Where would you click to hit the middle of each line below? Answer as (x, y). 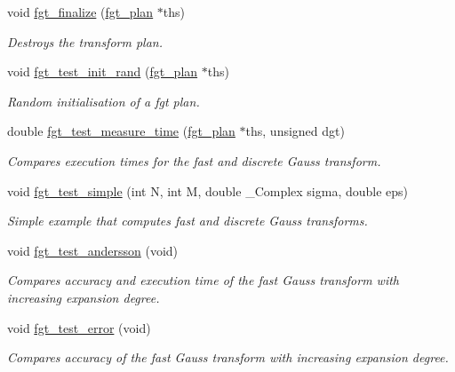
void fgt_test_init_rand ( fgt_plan (103, 71)
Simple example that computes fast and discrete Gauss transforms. (188, 221)
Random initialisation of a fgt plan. (104, 101)
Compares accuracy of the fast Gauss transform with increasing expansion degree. (228, 357)
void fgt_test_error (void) (79, 327)
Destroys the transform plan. (85, 41)
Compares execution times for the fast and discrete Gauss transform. (194, 160)
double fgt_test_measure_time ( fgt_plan (121, 131)
